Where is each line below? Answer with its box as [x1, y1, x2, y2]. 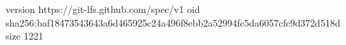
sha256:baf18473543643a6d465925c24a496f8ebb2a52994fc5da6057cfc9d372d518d [6, 15, 340, 29]
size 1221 [6, 29, 44, 43]
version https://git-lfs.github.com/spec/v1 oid [6, 2, 200, 16]
